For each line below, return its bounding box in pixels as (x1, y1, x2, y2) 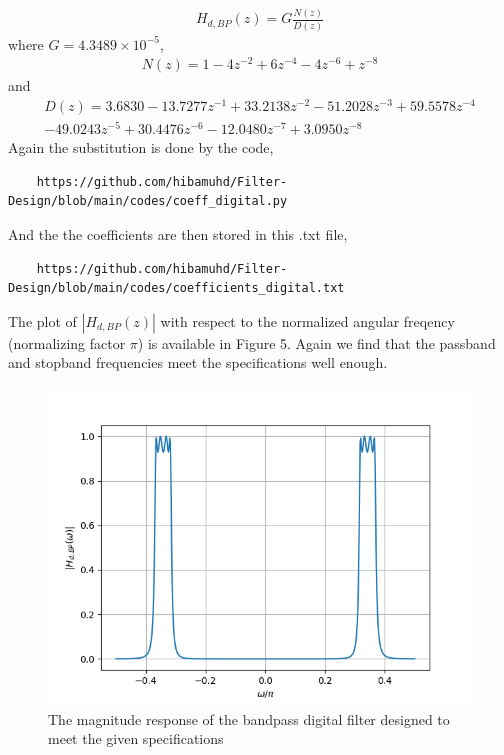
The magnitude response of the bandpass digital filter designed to (48, 708, 450, 729)
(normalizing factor (8, 332, 126, 353)
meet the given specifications (48, 728, 224, 749)
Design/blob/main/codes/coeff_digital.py (8, 194, 288, 209)
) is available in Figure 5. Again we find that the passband (137, 332, 496, 353)
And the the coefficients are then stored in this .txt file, (8, 223, 348, 244)
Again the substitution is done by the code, (8, 137, 274, 158)
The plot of (8, 310, 77, 331)
